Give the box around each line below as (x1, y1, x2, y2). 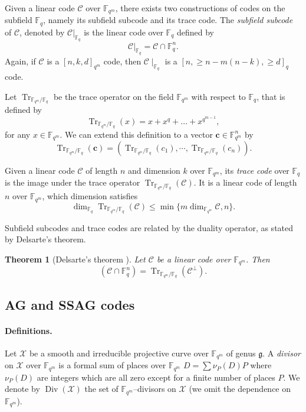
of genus (226, 346, 256, 359)
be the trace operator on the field (53, 90, 174, 102)
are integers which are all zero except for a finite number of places (37, 371, 275, 383)
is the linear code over (84, 25, 163, 38)
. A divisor (262, 346, 301, 359)
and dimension (128, 164, 180, 176)
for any (5, 128, 31, 140)
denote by (5, 382, 40, 395)
